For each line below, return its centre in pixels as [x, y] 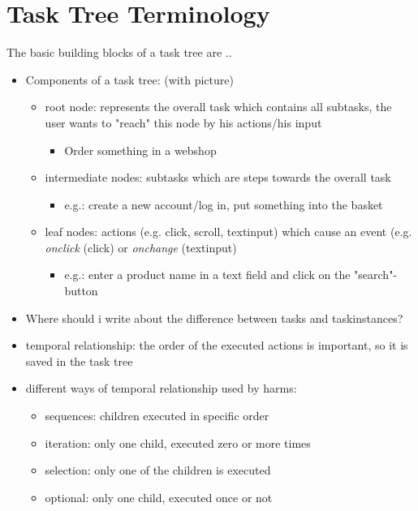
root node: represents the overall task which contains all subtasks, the [218, 107]
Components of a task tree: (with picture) [129, 79]
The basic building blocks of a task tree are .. [119, 52]
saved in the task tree [79, 361]
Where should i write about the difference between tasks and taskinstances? [214, 318]
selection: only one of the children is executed [158, 470]
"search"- [376, 275]
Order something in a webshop [140, 150]
